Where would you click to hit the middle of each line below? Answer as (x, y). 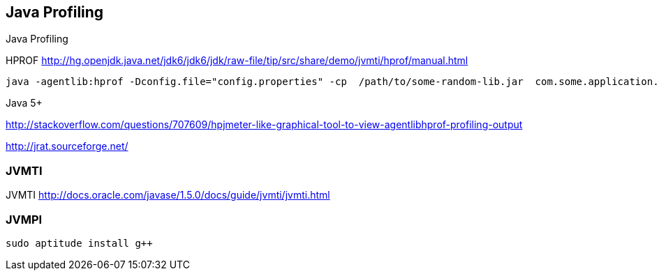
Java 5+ (24, 103)
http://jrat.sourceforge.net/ (67, 146)
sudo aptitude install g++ (79, 243)
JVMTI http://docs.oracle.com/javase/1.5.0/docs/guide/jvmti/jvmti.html (168, 195)
